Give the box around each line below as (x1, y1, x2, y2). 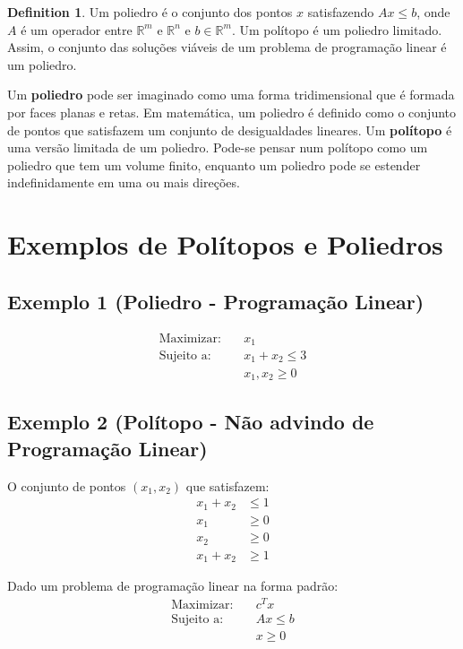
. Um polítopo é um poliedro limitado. (231, 20, 442, 39)
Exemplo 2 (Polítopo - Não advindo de (7, 408, 374, 436)
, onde (416, 3, 450, 21)
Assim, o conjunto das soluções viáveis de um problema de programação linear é (7, 38, 447, 56)
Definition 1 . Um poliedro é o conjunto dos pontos (7, 3, 293, 21)
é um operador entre (21, 20, 133, 39)
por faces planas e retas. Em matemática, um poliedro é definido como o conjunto (7, 102, 457, 121)
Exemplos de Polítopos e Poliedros (7, 226, 443, 263)
